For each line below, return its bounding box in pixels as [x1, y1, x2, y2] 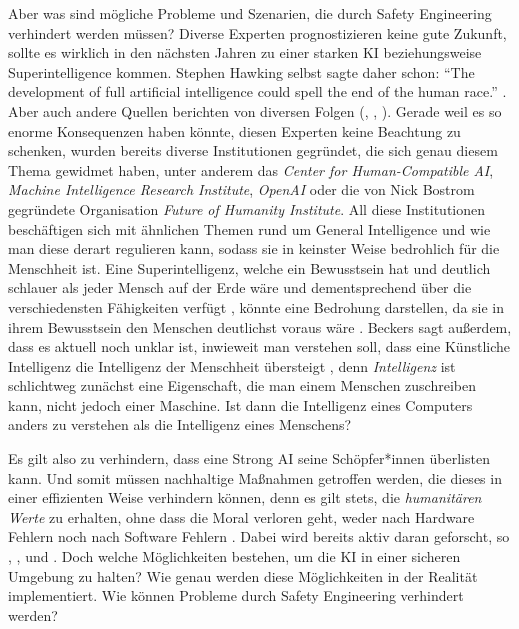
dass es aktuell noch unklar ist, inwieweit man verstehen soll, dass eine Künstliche [8, 336, 511, 357]
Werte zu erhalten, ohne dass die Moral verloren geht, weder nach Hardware [8, 506, 475, 527]
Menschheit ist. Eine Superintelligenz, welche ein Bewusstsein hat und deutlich [8, 257, 491, 278]
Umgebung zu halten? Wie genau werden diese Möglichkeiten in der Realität [8, 565, 478, 586]
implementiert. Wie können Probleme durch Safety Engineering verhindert [8, 585, 464, 606]
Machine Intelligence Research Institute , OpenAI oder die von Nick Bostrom [8, 179, 475, 200]
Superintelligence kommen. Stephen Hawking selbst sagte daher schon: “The [8, 61, 475, 82]
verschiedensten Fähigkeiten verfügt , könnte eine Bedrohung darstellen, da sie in [8, 296, 505, 317]
